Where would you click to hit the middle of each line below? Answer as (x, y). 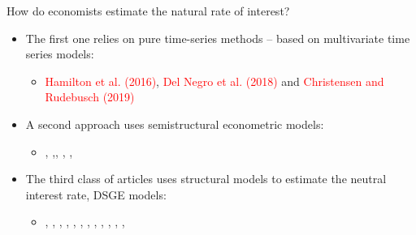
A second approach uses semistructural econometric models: (175, 124)
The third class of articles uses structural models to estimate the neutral (206, 179)
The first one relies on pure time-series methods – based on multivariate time (218, 38)
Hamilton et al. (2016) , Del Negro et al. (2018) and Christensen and (214, 81)
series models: (60, 54)
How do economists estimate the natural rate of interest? (148, 11)
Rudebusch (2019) (90, 97)
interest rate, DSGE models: (96, 194)
